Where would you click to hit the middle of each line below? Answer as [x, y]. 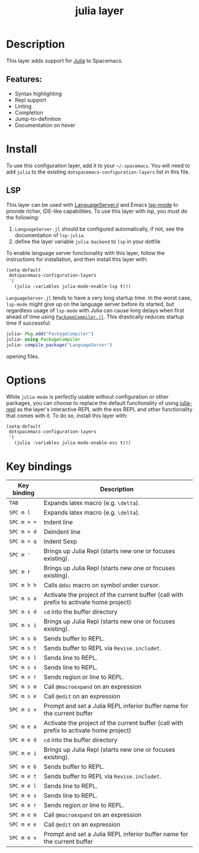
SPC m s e [23, 696]
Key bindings [39, 467]
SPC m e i [23, 753]
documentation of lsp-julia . [50, 235]
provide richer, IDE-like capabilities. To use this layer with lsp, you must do [97, 211]
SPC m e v [23, 838]
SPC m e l [23, 786]
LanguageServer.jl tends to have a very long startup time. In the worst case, [99, 298]
